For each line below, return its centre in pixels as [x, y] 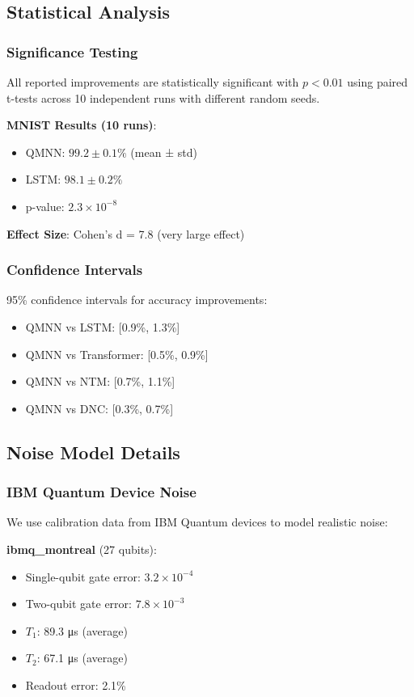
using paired [378, 82]
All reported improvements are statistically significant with [153, 82]
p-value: [45, 206]
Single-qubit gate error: [83, 576]
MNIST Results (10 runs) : [82, 125]
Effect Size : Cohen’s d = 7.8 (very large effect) [126, 233]
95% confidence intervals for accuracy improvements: [137, 300]
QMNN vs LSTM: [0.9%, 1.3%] [103, 326]
